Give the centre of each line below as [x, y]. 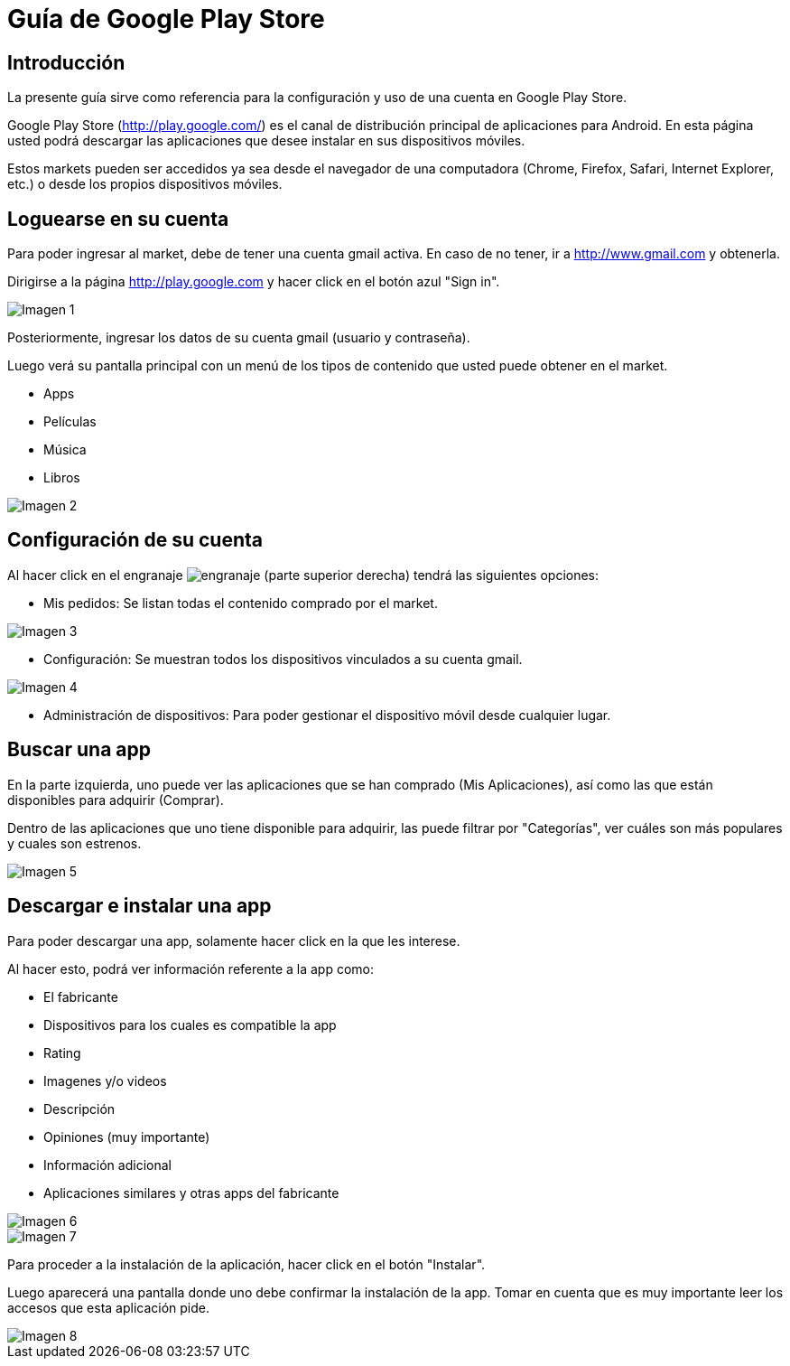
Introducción [66, 62]
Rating [62, 1053]
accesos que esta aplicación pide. [109, 1307]
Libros [62, 478]
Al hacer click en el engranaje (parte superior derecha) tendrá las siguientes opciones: [303, 575]
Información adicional [107, 1165]
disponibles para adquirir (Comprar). [116, 800]
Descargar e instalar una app [139, 906]
